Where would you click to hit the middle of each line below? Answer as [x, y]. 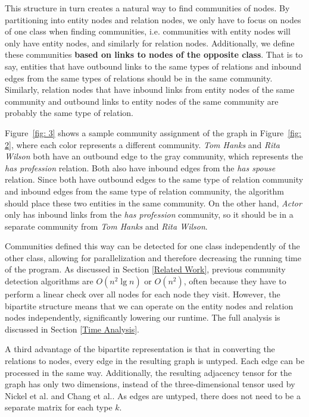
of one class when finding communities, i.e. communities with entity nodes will [148, 31]
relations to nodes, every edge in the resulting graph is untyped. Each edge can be [155, 361]
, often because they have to [235, 281]
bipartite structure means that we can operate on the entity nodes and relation [149, 305]
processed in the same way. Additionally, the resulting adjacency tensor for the [148, 372]
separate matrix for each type [59, 407]
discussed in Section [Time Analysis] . [72, 329]
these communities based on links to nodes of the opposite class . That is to [154, 54]
